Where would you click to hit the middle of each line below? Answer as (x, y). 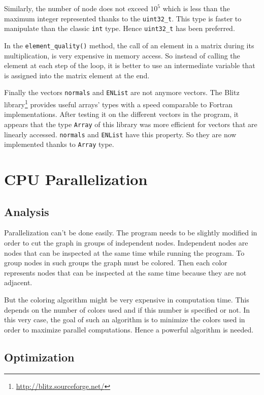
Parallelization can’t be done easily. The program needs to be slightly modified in (131, 233)
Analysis (27, 211)
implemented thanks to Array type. (59, 144)
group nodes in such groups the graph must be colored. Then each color (116, 263)
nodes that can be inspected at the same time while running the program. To (124, 252)
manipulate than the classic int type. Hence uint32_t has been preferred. (120, 28)
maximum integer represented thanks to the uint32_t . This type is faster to (123, 18)
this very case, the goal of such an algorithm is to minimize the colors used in (125, 320)
